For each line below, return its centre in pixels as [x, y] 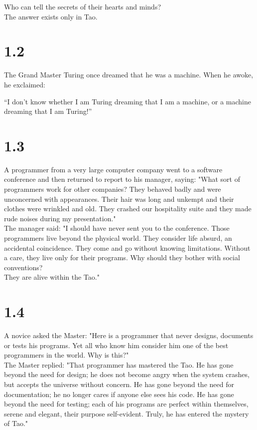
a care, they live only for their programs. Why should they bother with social [122, 257]
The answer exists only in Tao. [51, 16]
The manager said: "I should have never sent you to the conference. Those [117, 228]
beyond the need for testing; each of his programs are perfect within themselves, [126, 404]
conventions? [23, 267]
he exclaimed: [25, 84]
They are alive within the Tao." [52, 277]
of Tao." [16, 423]
